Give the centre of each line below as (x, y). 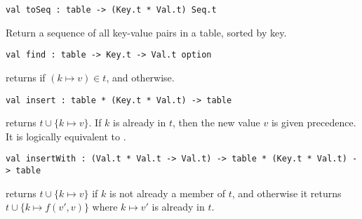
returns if (26, 77)
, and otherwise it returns (287, 193)
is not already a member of (167, 193)
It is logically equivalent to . (66, 136)
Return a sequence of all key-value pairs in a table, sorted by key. (146, 32)
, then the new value (216, 122)
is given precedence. (314, 122)
